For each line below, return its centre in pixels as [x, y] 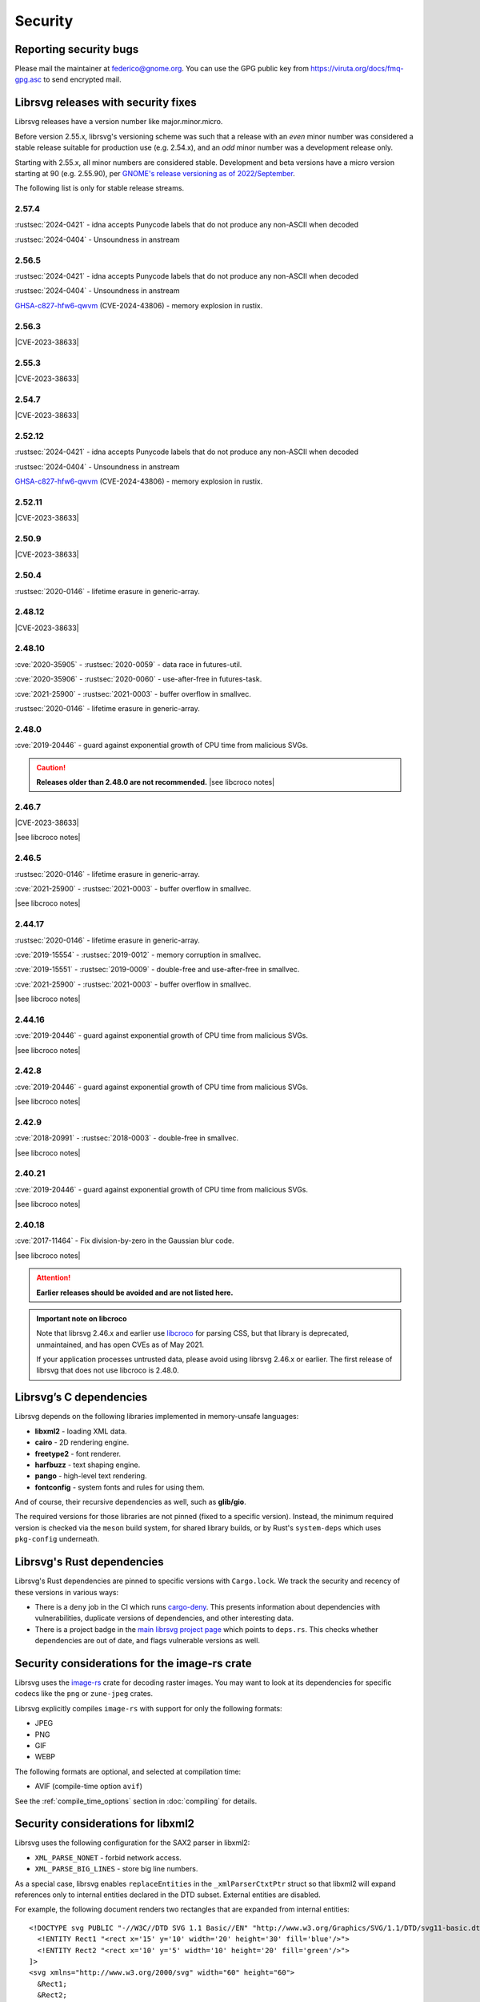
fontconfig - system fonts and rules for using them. [120, 1487]
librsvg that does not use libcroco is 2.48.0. [108, 1370]
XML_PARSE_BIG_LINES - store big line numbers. [116, 1869]
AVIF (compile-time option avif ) [89, 1787]
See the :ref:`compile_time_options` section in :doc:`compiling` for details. [136, 1801]
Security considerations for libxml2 [105, 1824]
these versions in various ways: [67, 1592]
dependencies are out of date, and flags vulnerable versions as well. [147, 1641]
